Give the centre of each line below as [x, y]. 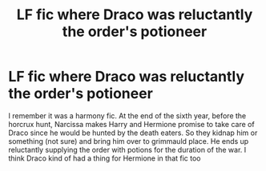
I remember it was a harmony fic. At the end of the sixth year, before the [127, 115]
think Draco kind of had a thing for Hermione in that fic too [105, 158]
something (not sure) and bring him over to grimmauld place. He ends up [129, 141]
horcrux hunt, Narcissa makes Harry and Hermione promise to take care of [131, 124]
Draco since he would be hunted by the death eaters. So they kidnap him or [133, 133]
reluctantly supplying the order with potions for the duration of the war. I [127, 149]
